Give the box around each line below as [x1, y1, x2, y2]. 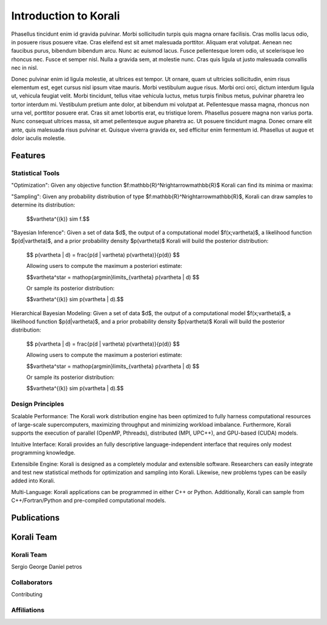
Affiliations [11, 606, 45, 615]
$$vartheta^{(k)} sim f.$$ [26, 215, 90, 222]
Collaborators [11, 578, 53, 587]
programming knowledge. [11, 449, 76, 456]
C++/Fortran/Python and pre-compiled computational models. [11, 497, 167, 504]
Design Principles [11, 400, 65, 409]
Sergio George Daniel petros [11, 563, 82, 570]
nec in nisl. [11, 64, 39, 72]
